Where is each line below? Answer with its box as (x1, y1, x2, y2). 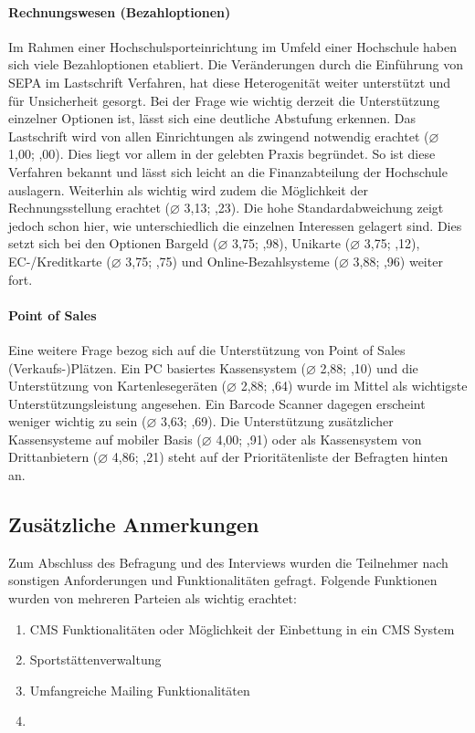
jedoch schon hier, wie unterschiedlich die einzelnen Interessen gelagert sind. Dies (8, 215, 462, 235)
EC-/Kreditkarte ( (8, 251, 111, 270)
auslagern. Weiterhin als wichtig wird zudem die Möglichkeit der (8, 180, 368, 199)
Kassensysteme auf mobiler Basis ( (8, 429, 202, 448)
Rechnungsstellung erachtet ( (8, 198, 170, 217)
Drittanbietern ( (8, 447, 99, 466)
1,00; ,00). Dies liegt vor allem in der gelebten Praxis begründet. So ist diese (8, 144, 436, 163)
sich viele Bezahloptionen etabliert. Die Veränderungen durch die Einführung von (8, 55, 463, 74)
